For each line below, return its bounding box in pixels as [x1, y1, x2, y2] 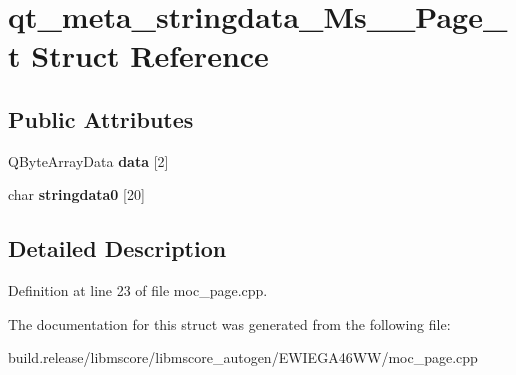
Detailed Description [8, 233, 227, 264]
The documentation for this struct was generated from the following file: [8, 313, 451, 334]
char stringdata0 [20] [8, 184, 145, 205]
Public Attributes [8, 103, 194, 134]
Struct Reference [31, 35, 269, 76]
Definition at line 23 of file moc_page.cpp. [8, 280, 268, 301]
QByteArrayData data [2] [8, 150, 169, 171]
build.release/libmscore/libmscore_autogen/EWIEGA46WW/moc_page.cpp [8, 347, 478, 368]
